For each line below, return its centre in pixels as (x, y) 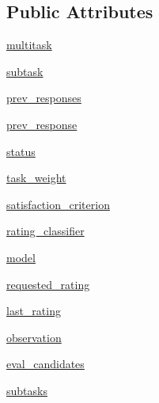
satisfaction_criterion (58, 204)
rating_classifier (45, 231)
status (21, 151)
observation (34, 337)
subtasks (27, 390)
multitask (29, 45)
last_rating (34, 311)
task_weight (36, 178)
